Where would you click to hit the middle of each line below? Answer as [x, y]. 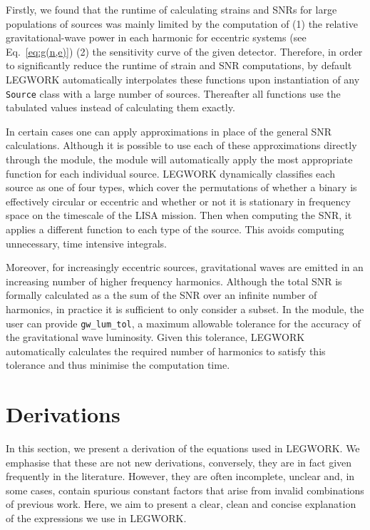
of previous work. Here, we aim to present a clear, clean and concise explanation [181, 504]
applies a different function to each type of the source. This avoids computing [175, 229]
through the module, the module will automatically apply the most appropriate [179, 159]
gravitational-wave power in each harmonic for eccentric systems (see [156, 37]
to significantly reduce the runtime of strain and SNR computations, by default [179, 65]
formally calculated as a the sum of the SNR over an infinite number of [161, 295]
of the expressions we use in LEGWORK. [96, 518]
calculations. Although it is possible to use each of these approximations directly [181, 145]
